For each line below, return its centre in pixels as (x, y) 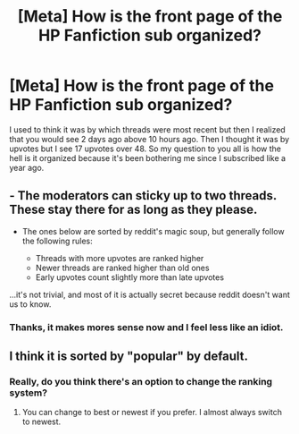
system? (28, 393)
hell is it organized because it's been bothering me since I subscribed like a (148, 157)
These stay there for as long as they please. (133, 210)
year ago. (27, 167)
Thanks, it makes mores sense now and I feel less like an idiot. (146, 327)
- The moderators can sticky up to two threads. (143, 196)
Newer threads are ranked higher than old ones (122, 268)
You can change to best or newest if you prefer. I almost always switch (152, 413)
